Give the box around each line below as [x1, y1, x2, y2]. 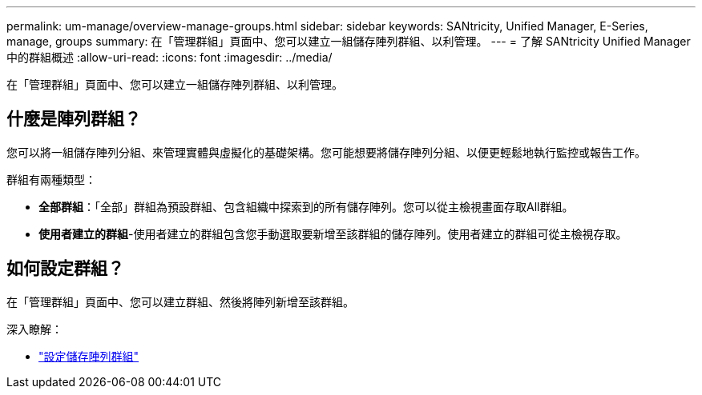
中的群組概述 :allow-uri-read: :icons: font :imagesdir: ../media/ [6, 50, 333, 64]
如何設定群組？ [6, 258, 124, 279]
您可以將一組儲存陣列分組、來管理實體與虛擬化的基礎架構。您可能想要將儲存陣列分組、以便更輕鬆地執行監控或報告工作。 [6, 145, 646, 159]
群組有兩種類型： [6, 172, 96, 186]
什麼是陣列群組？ [6, 109, 141, 130]
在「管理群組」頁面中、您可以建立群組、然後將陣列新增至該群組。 [6, 294, 354, 309]
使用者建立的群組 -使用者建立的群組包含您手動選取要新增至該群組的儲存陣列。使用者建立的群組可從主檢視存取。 [38, 226, 627, 241]
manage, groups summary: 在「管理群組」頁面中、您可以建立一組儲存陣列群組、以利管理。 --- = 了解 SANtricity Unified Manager [6, 34, 691, 48]
